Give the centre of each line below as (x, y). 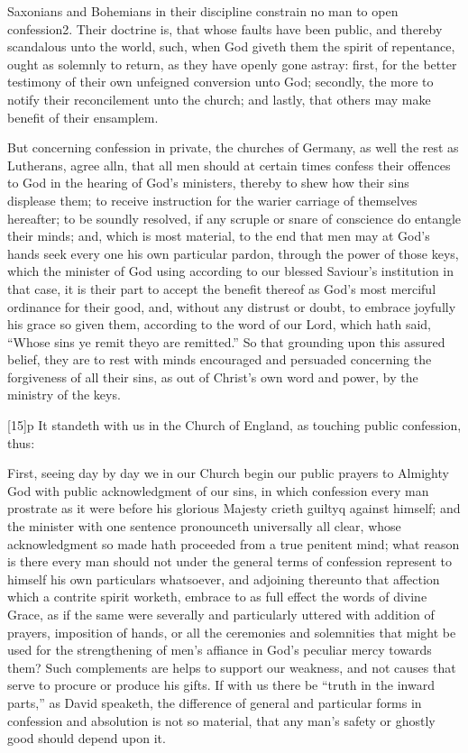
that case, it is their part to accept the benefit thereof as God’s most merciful (222, 288)
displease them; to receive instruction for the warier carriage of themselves (212, 200)
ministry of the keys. (64, 395)
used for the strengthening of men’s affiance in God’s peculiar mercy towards (220, 650)
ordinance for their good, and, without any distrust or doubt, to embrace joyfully (232, 306)
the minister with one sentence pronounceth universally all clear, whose (204, 526)
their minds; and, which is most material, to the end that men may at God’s (219, 236)
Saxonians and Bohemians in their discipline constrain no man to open (203, 11)
